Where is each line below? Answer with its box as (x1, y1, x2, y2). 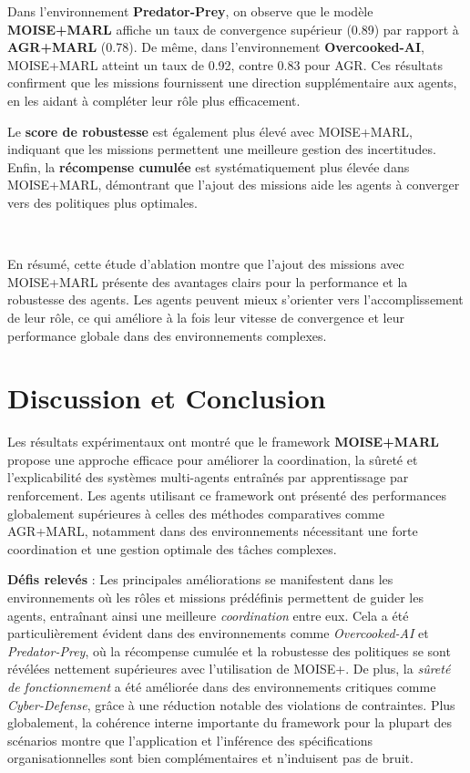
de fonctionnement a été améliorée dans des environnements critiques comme (7, 676, 436, 696)
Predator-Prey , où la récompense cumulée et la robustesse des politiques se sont (7, 641, 451, 660)
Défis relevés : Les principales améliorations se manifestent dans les (7, 570, 393, 589)
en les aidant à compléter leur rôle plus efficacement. (7, 90, 301, 109)
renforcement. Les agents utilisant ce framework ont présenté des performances (7, 486, 446, 504)
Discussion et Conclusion (7, 379, 326, 417)
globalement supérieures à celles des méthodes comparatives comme (7, 503, 384, 522)
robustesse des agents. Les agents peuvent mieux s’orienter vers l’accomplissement (7, 290, 464, 309)
